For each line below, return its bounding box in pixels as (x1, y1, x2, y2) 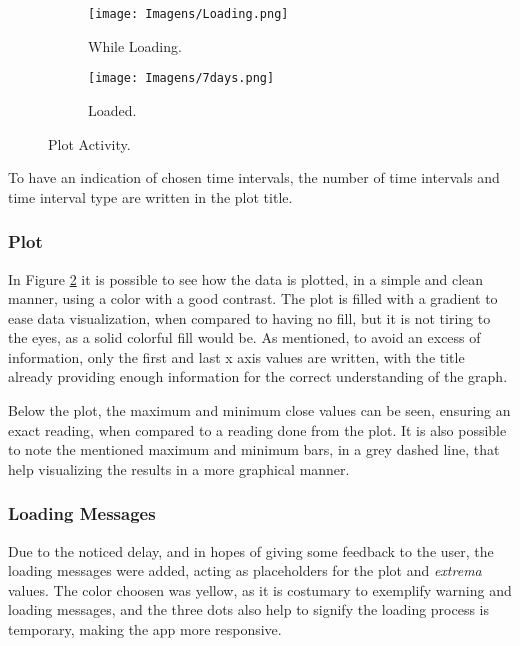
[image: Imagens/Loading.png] (88, 7, 289, 21)
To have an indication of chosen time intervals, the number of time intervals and (8, 167, 500, 188)
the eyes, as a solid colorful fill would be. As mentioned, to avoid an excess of (8, 327, 481, 348)
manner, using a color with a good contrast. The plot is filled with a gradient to (8, 288, 498, 309)
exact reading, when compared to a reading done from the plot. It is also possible (8, 419, 507, 440)
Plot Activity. (48, 133, 131, 154)
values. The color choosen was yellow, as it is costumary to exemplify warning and (8, 579, 512, 600)
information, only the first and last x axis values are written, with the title (8, 346, 465, 367)
